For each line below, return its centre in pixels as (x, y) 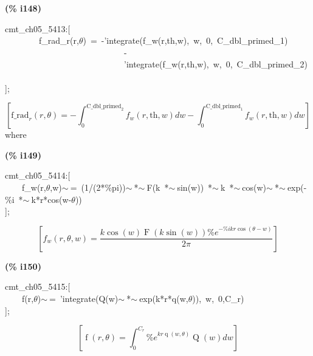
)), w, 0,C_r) (218, 298)
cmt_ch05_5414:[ (38, 175)
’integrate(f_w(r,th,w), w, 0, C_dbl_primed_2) (215, 64)
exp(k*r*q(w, (164, 298)
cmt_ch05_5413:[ (38, 28)
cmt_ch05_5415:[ (38, 286)
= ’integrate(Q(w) (84, 298)
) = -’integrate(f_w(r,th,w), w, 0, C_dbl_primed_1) (185, 40)
